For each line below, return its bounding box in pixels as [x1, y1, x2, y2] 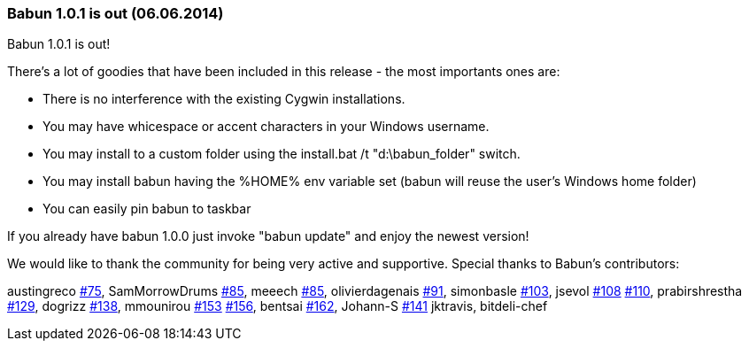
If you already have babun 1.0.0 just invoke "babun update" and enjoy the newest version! [7, 228, 529, 244]
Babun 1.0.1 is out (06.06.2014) [7, 4, 224, 22]
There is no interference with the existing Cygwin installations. [42, 91, 405, 107]
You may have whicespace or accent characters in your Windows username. [42, 119, 490, 135]
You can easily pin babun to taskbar [42, 201, 251, 217]
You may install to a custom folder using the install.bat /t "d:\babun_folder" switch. [42, 146, 521, 162]
